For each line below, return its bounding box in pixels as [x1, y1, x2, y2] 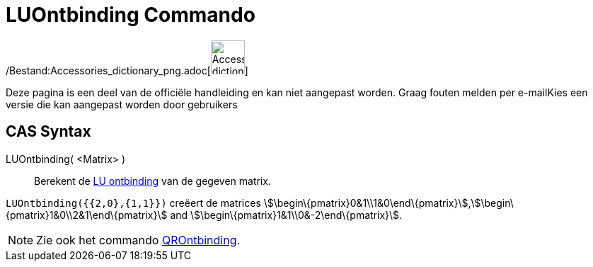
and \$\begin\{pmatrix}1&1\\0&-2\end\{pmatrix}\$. [170, 208, 403, 221]
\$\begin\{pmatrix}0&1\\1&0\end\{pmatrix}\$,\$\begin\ [263, 196, 514, 209]
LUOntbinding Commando [6, 3, 255, 27]
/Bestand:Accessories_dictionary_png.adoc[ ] [6, 64, 248, 76]
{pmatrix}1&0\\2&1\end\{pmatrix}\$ [6, 208, 168, 221]
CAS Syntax [6, 123, 91, 141]
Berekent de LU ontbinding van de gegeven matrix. [34, 174, 271, 187]
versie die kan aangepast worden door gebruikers [6, 98, 238, 110]
